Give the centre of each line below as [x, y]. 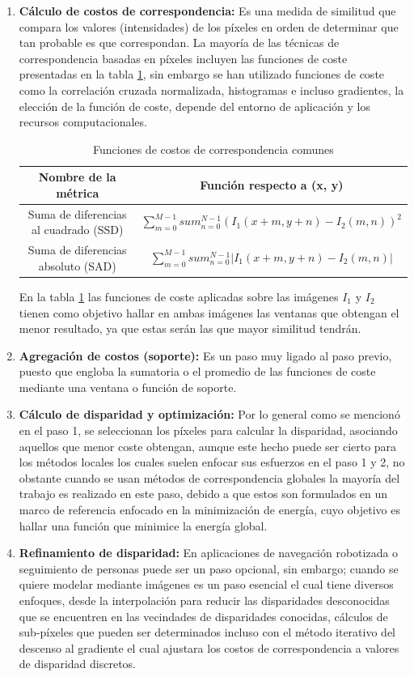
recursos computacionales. [83, 122]
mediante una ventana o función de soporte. [128, 387]
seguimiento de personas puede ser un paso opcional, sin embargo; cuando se [209, 568]
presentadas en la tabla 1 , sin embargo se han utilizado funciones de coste [202, 74]
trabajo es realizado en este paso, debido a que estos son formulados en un [203, 494]
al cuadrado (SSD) [77, 230]
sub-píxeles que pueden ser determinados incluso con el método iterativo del [207, 632]
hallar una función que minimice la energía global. [143, 525]
